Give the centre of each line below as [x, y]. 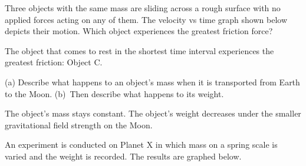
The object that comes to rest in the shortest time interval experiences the [139, 50]
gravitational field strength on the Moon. [79, 124]
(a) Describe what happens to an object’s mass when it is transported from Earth [152, 82]
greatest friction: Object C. [54, 62]
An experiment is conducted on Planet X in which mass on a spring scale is [141, 145]
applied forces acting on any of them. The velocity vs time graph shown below [146, 19]
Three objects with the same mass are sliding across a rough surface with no [143, 8]
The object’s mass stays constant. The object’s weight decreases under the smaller [153, 113]
